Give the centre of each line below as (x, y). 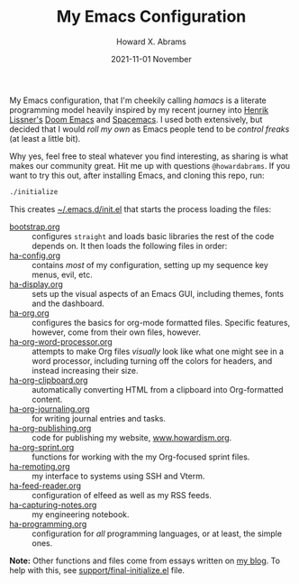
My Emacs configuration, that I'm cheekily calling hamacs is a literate (138, 100)
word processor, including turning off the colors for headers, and (152, 361)
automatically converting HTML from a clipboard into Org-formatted (158, 389)
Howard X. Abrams (151, 42)
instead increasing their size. (85, 370)
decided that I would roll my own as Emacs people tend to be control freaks (149, 129)
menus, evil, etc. (62, 274)
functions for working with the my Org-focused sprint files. (141, 457)
